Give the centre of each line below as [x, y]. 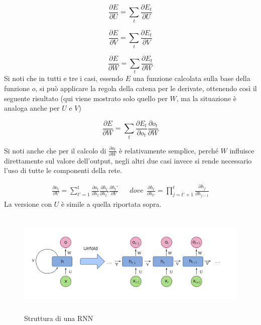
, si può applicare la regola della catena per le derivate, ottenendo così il [146, 88]
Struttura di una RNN [59, 318]
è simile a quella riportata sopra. [111, 204]
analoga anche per [32, 108]
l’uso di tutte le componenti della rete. [63, 170]
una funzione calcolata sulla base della [191, 78]
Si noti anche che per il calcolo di [55, 150]
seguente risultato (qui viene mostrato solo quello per [86, 98]
